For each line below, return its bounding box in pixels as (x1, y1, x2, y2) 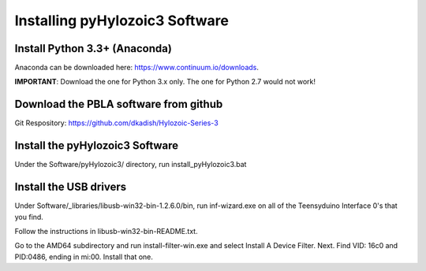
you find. (14, 212, 43, 221)
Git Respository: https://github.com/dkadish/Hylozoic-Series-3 (14, 118, 219, 128)
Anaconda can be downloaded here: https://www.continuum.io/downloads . (14, 63, 260, 72)
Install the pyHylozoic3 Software (14, 139, 179, 153)
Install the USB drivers (14, 180, 126, 194)
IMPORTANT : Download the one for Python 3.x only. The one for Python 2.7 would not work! (14, 77, 316, 87)
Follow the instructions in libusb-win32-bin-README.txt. (14, 226, 198, 236)
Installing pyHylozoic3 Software (14, 12, 229, 29)
